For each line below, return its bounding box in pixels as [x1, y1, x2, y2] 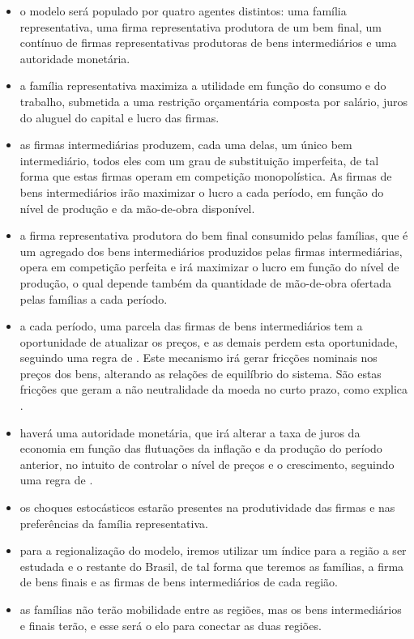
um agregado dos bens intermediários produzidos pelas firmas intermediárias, [19, 242, 403, 259]
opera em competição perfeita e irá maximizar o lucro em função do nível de [19, 258, 399, 275]
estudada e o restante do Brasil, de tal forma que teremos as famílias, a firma [19, 557, 404, 574]
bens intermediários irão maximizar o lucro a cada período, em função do [19, 183, 384, 200]
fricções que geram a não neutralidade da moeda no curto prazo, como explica [19, 381, 408, 398]
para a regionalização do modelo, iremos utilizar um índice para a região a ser [19, 542, 407, 559]
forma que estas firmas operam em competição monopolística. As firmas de [19, 168, 392, 185]
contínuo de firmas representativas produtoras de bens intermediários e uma [19, 34, 397, 51]
